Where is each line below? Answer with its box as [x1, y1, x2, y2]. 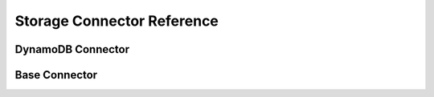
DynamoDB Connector [14, 42, 130, 56]
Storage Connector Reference [14, 12, 219, 30]
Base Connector [14, 68, 98, 82]
